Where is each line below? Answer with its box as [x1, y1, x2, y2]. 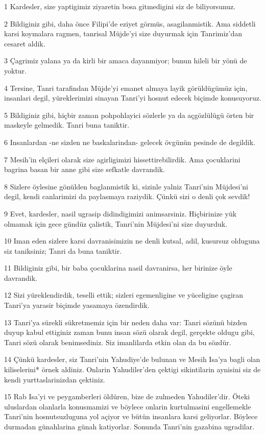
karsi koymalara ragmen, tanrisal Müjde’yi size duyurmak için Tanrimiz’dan [4, 28, 243, 39]
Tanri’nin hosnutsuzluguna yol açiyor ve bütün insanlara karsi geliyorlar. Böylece [4, 411, 258, 422]
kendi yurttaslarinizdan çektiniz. [4, 374, 105, 384]
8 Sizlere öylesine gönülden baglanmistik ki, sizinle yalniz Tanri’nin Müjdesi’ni [4, 181, 248, 191]
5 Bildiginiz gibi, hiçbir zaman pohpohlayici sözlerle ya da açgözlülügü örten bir [4, 109, 254, 120]
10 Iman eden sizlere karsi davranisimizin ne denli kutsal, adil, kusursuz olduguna [4, 235, 260, 246]
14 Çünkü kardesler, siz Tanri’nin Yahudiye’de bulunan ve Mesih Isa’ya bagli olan [4, 354, 260, 365]
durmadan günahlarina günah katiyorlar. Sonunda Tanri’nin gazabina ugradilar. [4, 421, 255, 431]
